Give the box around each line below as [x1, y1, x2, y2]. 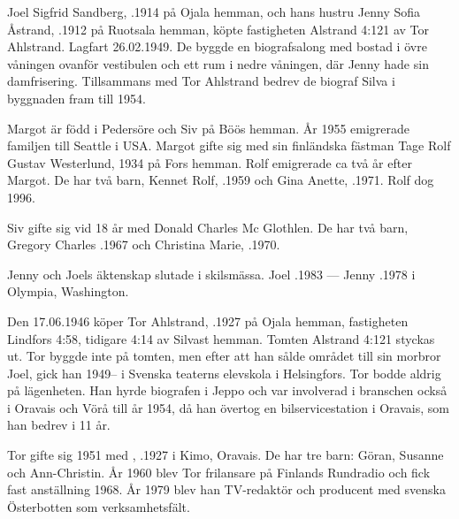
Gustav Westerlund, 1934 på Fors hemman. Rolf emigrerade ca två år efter [7, 153, 412, 172]
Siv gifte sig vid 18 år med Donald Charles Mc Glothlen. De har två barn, [7, 218, 409, 236]
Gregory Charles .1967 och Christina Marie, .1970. [7, 235, 280, 254]
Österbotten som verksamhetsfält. [7, 497, 190, 515]
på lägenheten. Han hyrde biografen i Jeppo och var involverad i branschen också [7, 381, 448, 400]
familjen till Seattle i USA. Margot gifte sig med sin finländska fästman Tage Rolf [7, 136, 451, 155]
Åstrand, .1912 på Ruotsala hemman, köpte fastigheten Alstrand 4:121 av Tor [7, 19, 430, 38]
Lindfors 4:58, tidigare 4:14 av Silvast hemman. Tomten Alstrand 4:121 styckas [7, 329, 435, 347]
